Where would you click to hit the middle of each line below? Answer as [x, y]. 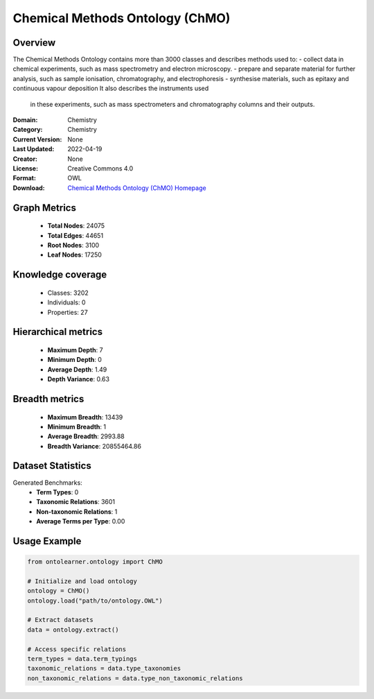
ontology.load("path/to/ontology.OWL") [95, 601]
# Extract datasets [60, 620]
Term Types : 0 [57, 492]
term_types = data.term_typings [82, 659]
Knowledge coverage [60, 275]
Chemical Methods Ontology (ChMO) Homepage [137, 188]
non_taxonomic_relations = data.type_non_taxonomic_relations [135, 678]
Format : [24, 178]
